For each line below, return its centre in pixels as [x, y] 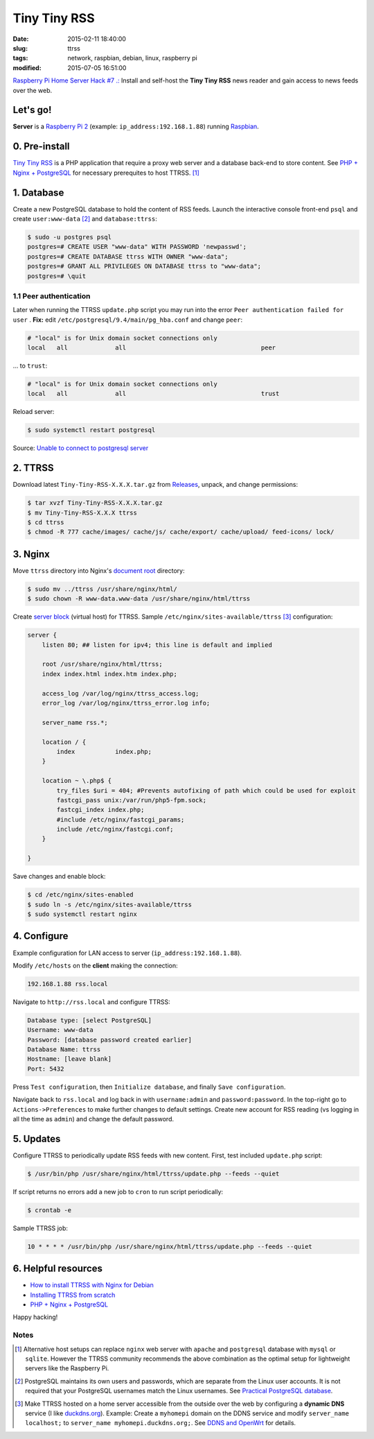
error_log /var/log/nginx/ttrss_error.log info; [126, 703]
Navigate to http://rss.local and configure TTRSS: [91, 1001]
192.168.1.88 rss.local [68, 984]
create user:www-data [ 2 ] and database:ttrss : [85, 219]
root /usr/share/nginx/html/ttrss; [102, 664]
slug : [20, 48]
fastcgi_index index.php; [100, 810]
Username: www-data [60, 1030]
